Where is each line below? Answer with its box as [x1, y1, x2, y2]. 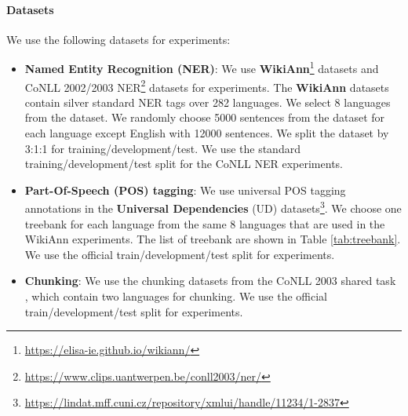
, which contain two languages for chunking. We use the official [24, 288, 327, 305]
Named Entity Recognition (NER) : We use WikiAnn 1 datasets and [24, 58, 379, 77]
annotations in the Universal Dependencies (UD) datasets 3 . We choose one [24, 198, 402, 217]
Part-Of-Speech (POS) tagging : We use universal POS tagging [24, 181, 346, 198]
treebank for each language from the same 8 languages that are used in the [24, 215, 385, 232]
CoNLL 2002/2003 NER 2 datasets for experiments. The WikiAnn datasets [24, 76, 389, 95]
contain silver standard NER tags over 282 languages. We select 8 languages [24, 93, 391, 110]
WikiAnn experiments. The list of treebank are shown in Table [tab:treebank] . [24, 231, 401, 247]
